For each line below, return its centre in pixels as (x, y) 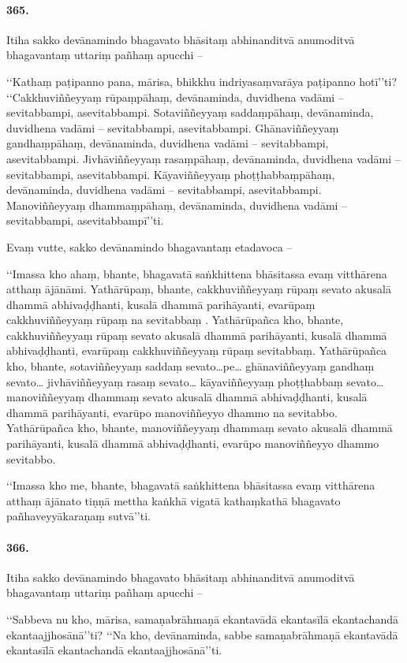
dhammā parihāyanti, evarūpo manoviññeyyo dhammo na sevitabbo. (172, 412)
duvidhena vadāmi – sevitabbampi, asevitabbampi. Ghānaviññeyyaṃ (173, 127)
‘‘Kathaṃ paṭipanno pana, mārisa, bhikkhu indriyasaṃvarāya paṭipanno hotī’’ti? (202, 81)
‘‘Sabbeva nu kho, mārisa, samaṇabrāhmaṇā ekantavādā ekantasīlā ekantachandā (202, 619)
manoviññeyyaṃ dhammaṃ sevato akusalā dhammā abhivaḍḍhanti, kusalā (187, 397)
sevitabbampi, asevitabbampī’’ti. (85, 220)
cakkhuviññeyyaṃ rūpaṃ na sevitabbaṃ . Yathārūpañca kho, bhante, (175, 320)
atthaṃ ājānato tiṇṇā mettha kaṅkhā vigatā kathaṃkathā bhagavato (174, 500)
